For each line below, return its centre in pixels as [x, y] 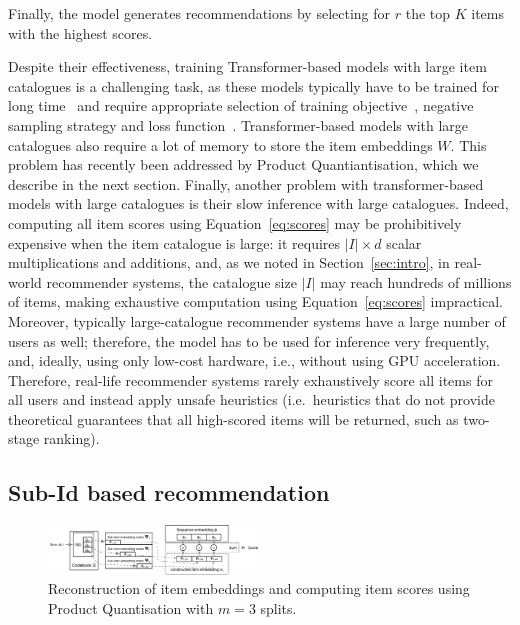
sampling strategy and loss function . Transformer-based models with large [238, 124]
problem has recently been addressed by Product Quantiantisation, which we [243, 164]
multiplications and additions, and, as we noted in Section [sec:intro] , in [229, 262]
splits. [278, 607]
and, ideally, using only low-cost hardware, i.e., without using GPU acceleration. [254, 360]
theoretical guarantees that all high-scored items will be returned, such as [233, 418]
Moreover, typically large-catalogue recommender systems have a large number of [257, 320]
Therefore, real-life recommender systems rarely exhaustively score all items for [250, 379]
